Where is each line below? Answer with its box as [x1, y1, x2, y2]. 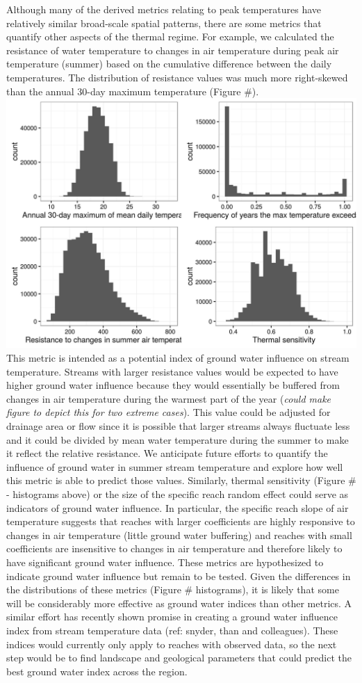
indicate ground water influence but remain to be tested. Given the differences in [6, 568, 351, 583]
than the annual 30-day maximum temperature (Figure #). [6, 83, 259, 98]
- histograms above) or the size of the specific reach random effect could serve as [6, 486, 349, 501]
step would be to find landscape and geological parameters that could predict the [6, 650, 352, 665]
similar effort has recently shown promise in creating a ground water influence [6, 609, 338, 624]
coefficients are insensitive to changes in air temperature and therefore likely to [6, 541, 343, 556]
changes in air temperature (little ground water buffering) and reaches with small [6, 527, 352, 542]
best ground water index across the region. [6, 664, 188, 678]
